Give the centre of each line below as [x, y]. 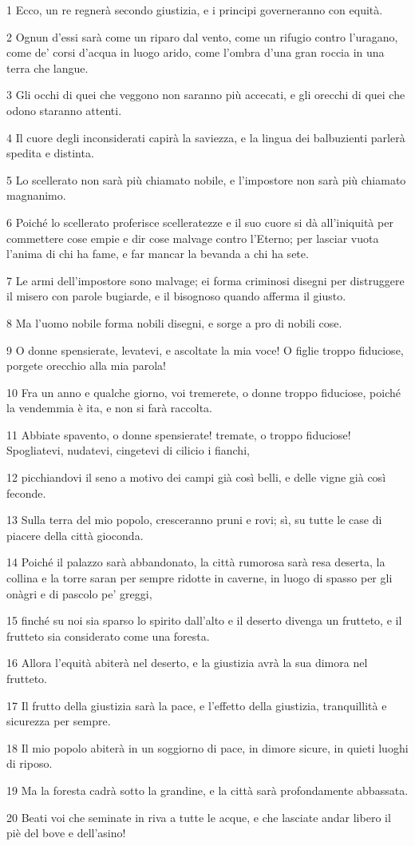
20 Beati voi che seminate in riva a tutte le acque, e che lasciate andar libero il [199, 817]
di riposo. [30, 763]
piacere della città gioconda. [75, 535]
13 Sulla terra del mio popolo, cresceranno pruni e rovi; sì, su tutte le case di [194, 520]
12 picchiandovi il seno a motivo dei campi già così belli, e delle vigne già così [196, 477]
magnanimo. [36, 195]
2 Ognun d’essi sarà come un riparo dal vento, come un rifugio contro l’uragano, [202, 36]
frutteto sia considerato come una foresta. [108, 635]
